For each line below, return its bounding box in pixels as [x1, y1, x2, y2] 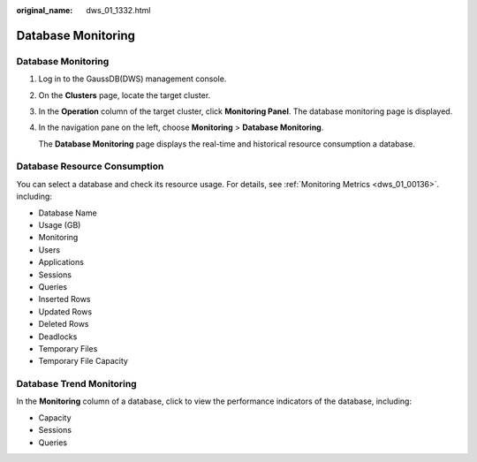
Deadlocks [38, 331, 78, 342]
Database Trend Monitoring [16, 378, 137, 390]
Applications [38, 257, 84, 268]
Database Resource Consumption [16, 160, 164, 172]
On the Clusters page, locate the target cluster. [38, 89, 211, 101]
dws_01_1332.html [86, 5, 151, 15]
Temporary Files [38, 343, 98, 353]
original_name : [16, 5, 73, 15]
